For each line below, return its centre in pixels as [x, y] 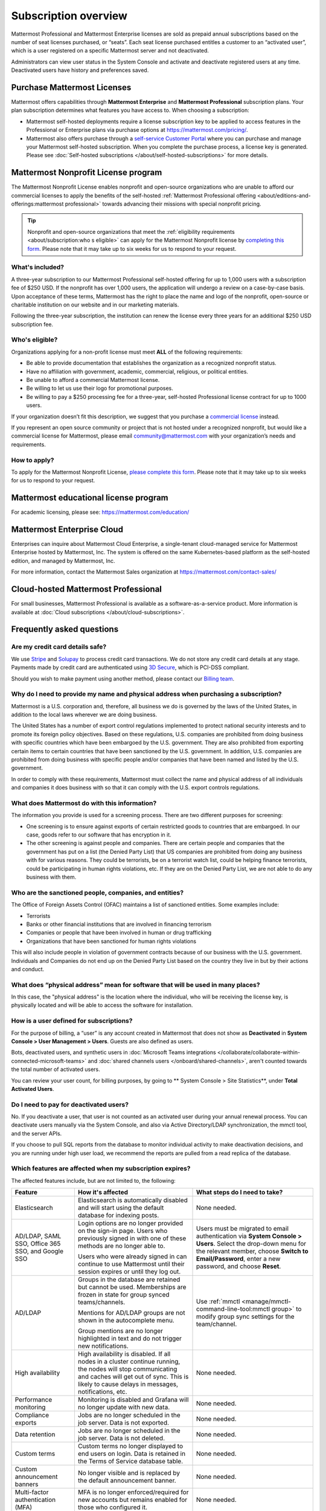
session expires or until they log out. [129, 1272]
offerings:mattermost [37, 204]
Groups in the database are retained [129, 1280]
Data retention [35, 1434]
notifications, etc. [102, 1392]
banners [27, 1484]
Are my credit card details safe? [59, 647]
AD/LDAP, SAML [38, 1236]
